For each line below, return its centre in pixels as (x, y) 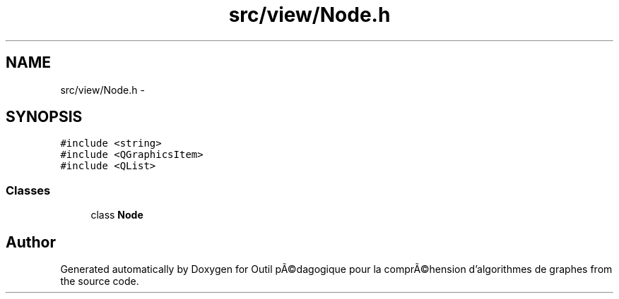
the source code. (100, 281)
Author (31, 242)
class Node (117, 215)
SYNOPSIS (44, 117)
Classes (28, 190)
